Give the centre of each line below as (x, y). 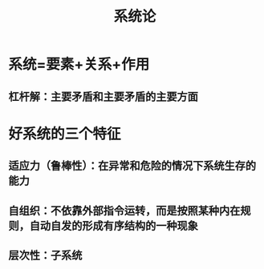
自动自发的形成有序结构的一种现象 (114, 225)
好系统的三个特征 (65, 134)
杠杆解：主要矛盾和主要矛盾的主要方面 (103, 96)
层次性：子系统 (45, 255)
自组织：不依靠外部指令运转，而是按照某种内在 (124, 210)
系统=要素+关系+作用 (79, 64)
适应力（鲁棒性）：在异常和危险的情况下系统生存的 (132, 166)
